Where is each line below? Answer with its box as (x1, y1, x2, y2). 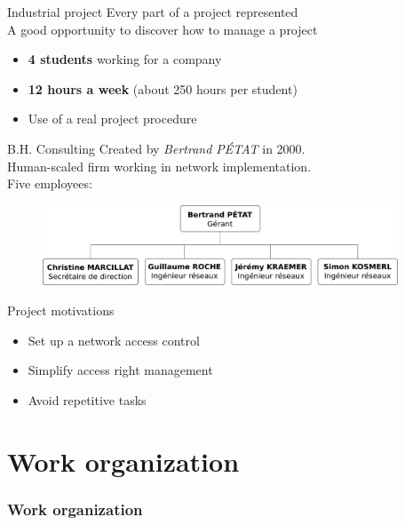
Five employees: (7, 174, 92, 193)
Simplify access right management (28, 361, 213, 379)
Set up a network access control (28, 330, 200, 349)
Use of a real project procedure (28, 109, 197, 128)
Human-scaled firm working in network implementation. (7, 156, 312, 175)
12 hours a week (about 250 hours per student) (28, 79, 298, 98)
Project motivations (7, 300, 115, 319)
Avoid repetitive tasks (28, 390, 147, 409)
